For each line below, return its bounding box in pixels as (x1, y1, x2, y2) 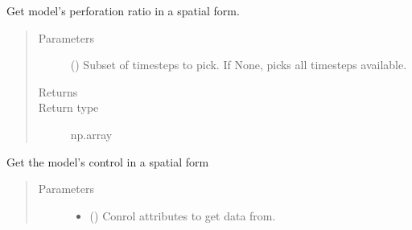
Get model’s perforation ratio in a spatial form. (6, 2, 240, 18)
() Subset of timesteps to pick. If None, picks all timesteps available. (70, 56, 407, 73)
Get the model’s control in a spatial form (6, 153, 209, 170)
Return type (38, 99, 99, 116)
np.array (70, 125, 113, 142)
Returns (38, 83, 78, 100)
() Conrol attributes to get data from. (89, 207, 276, 224)
